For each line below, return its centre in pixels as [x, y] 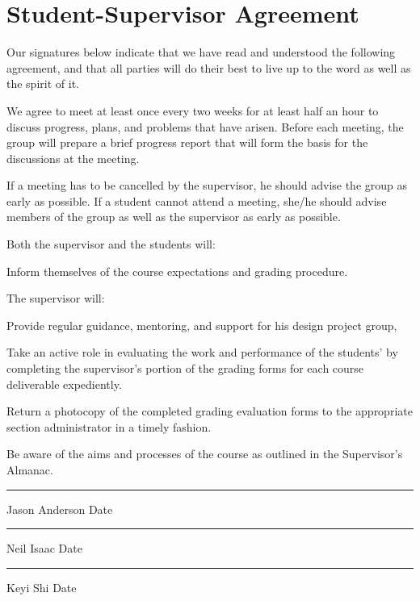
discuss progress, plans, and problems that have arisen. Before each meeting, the [205, 126]
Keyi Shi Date [42, 587]
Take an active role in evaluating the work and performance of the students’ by [202, 352]
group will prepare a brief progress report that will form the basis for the [187, 142]
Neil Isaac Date [44, 548]
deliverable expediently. [64, 384]
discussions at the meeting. [73, 158]
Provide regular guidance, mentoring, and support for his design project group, [202, 325]
